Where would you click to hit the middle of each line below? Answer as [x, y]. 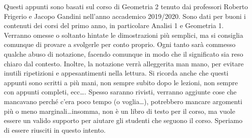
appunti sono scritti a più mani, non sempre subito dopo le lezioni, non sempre [121, 82]
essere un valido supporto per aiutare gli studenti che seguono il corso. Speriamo [123, 120]
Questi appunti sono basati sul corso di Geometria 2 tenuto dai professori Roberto [126, 6]
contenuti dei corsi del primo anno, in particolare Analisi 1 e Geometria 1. [114, 25]
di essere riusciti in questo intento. [55, 130]
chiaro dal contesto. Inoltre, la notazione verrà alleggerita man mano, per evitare [124, 63]
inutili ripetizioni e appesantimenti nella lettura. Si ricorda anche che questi [116, 73]
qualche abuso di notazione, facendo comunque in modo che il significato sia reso [124, 54]
